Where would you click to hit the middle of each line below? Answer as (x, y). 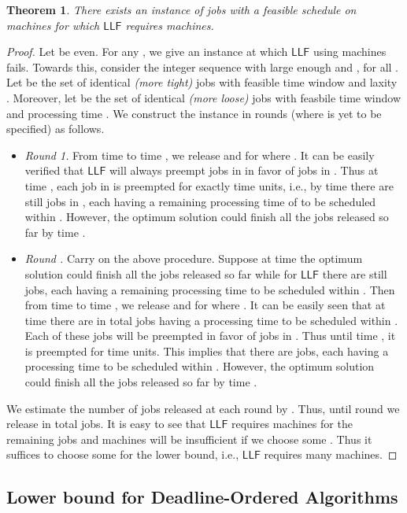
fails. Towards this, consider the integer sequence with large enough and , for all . (202, 66)
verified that (54, 170)
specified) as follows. (55, 129)
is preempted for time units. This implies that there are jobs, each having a (207, 351)
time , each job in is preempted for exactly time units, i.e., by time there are (209, 185)
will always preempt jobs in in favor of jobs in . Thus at (244, 170)
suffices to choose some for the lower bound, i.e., (123, 454)
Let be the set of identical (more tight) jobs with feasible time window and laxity (202, 82)
